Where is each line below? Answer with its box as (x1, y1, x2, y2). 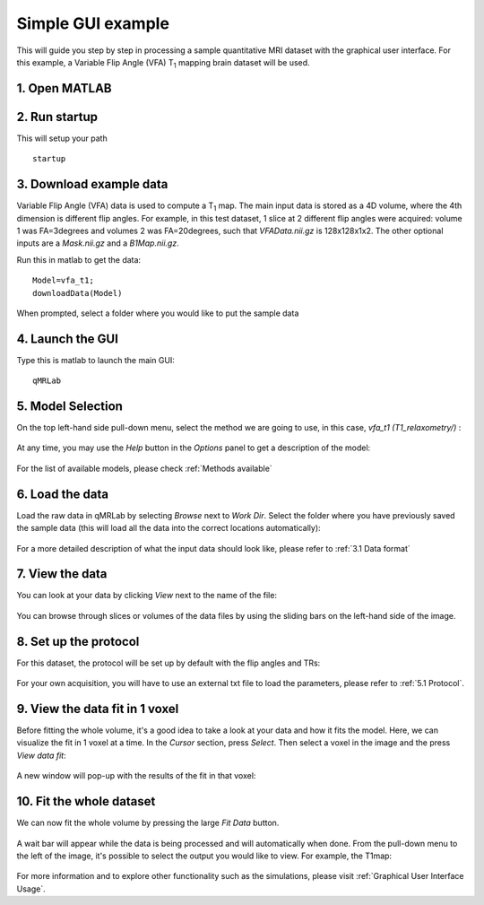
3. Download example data (16, 177, 169, 192)
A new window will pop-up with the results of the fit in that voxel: (16, 770, 256, 781)
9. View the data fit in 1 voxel (16, 701, 179, 717)
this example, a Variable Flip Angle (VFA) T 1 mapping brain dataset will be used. (16, 57, 310, 70)
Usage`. (16, 883, 46, 894)
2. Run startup (16, 109, 99, 125)
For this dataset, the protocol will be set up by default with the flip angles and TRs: (16, 657, 321, 668)
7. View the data (16, 566, 108, 582)
